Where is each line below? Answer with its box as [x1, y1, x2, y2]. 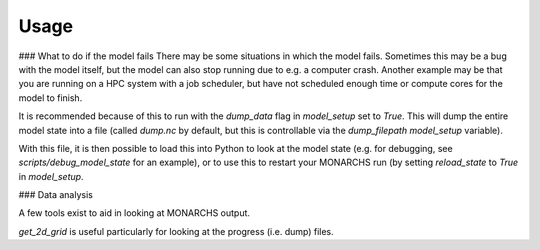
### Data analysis [18, 189, 94, 201]
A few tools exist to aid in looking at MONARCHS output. [18, 207, 250, 219]
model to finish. [18, 91, 83, 104]
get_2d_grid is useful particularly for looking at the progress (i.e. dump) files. [18, 225, 334, 237]
